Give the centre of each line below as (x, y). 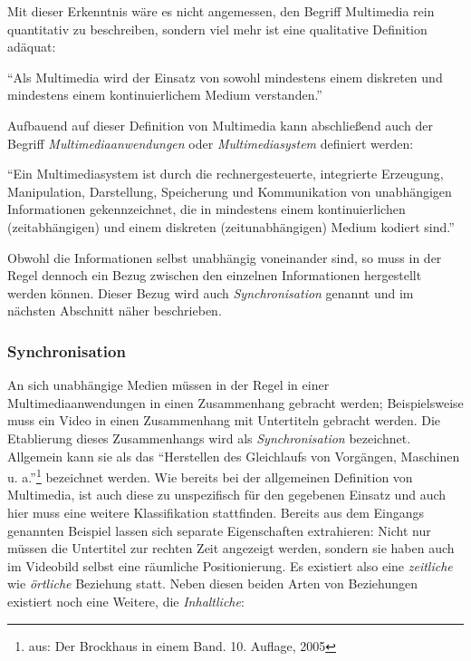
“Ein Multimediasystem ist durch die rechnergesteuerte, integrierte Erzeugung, (226, 174)
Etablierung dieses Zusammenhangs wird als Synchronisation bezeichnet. (209, 437)
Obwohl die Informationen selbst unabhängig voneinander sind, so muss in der (225, 257)
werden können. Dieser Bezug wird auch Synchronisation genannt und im (211, 292)
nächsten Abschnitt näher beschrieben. (115, 311)
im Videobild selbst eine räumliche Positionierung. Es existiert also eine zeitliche (230, 565)
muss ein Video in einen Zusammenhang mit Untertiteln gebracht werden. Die (224, 420)
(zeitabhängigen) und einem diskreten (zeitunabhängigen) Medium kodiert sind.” (231, 226)
